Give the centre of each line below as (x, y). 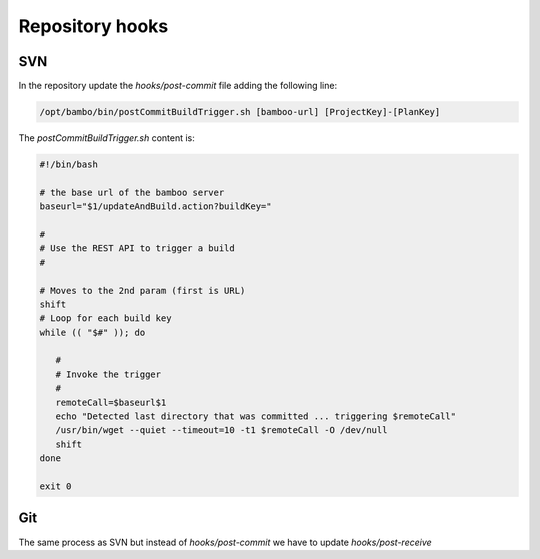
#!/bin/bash (69, 164)
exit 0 (55, 486)
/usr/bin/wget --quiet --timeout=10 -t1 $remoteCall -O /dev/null (221, 430)
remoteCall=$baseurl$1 (111, 402)
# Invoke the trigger (108, 374)
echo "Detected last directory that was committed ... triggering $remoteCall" (256, 416)
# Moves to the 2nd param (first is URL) (142, 290)
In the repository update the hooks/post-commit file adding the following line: (178, 86)
